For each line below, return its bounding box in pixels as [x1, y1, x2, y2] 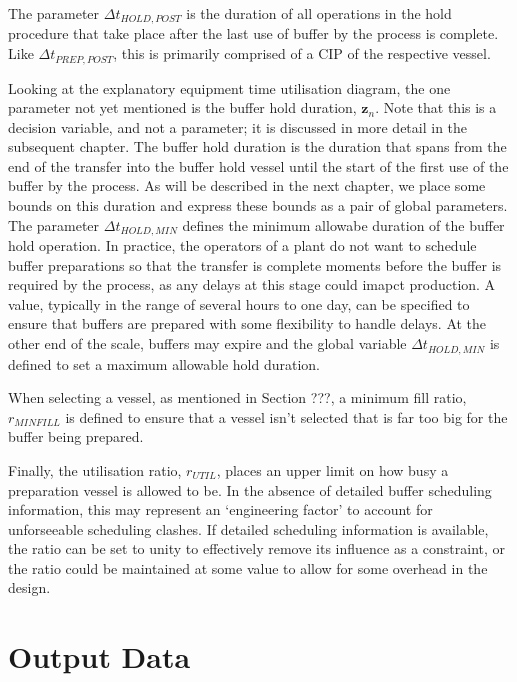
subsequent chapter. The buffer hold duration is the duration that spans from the [8, 136, 507, 157]
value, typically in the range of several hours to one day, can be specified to [8, 293, 470, 314]
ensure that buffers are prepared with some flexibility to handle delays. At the [8, 313, 487, 334]
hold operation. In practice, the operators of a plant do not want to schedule [8, 235, 477, 256]
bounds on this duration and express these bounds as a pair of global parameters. [8, 195, 508, 216]
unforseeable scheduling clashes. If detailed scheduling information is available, [8, 518, 489, 539]
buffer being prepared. [8, 426, 144, 447]
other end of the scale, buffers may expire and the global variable [8, 333, 407, 354]
